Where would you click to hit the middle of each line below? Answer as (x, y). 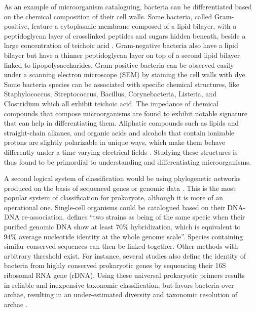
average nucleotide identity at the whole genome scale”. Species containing (131, 236)
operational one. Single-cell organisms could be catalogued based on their (115, 207)
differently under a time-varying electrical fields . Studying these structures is (121, 152)
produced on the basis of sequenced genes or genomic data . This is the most (120, 188)
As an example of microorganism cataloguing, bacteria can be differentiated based (128, 6)
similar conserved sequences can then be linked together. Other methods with (121, 246)
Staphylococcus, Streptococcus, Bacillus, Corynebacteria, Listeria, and (110, 94)
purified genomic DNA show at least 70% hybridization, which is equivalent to (122, 227)
